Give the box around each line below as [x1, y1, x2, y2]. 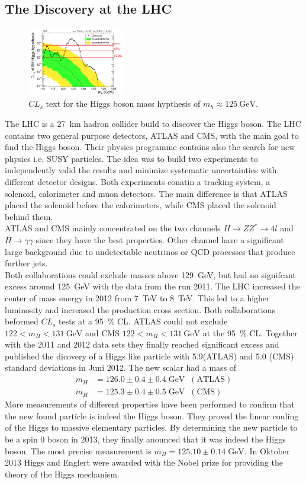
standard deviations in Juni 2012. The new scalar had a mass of [5, 361, 237, 374]
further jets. [5, 257, 48, 269]
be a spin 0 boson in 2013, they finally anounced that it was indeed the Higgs [5, 432, 286, 445]
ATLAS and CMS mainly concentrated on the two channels [5, 222, 221, 234]
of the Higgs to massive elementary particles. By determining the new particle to [5, 421, 298, 434]
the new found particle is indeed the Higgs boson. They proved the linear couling [5, 409, 299, 422]
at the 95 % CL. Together [202, 326, 298, 339]
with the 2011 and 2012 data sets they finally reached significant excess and [5, 338, 279, 351]
